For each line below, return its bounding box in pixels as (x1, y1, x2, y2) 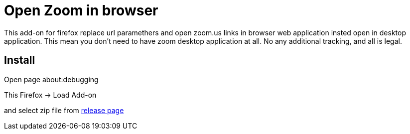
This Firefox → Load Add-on (4, 90, 97, 99)
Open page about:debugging (4, 75, 99, 84)
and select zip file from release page (4, 106, 124, 115)
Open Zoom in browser (4, 2, 158, 19)
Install (4, 54, 35, 67)
